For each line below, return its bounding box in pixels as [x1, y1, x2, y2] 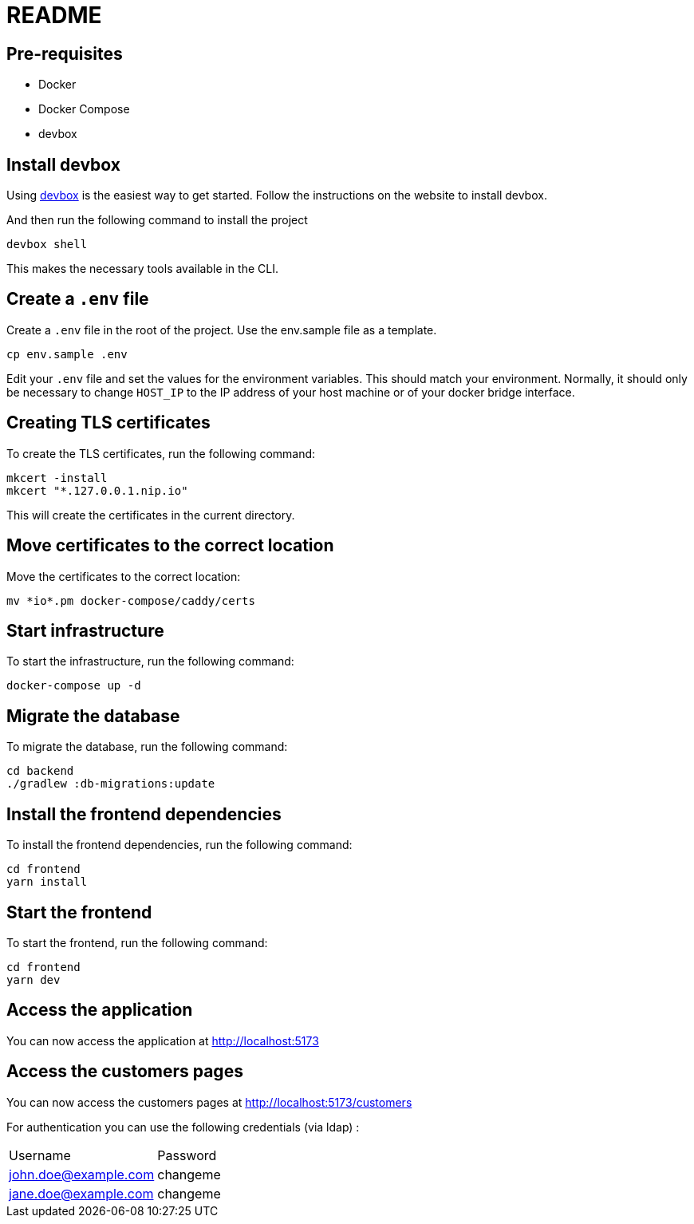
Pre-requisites [6, 43, 123, 64]
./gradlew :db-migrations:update [6, 777, 215, 791]
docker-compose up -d [6, 679, 141, 693]
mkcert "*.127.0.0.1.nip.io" [6, 484, 188, 497]
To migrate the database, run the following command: [6, 740, 288, 754]
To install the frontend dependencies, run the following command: [6, 838, 353, 852]
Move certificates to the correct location [6, 535, 334, 556]
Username [9, 1147, 71, 1163]
